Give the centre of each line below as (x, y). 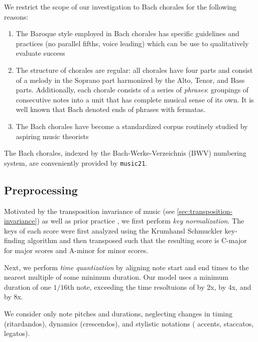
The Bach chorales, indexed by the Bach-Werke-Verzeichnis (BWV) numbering (125, 153)
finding (15, 240)
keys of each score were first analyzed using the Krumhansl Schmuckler (113, 230)
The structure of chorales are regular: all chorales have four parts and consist (134, 70)
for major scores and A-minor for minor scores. (76, 250)
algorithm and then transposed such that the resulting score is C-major (137, 240)
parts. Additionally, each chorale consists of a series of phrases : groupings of (132, 90)
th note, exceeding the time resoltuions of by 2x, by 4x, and (159, 287)
